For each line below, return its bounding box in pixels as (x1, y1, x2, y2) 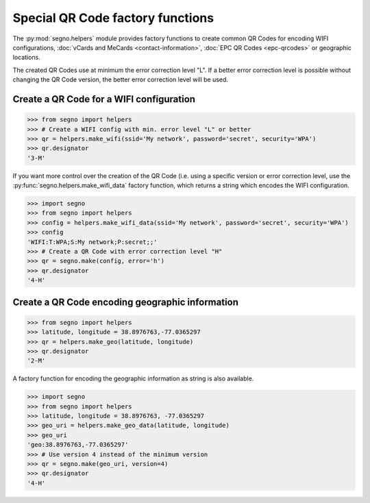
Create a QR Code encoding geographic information (12, 296, 239, 308)
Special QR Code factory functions (12, 10, 214, 25)
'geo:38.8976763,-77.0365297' (27, 441, 129, 449)
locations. (12, 53, 40, 62)
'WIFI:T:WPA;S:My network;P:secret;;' (27, 238, 158, 246)
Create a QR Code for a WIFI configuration (12, 93, 195, 105)
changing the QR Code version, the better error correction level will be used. (12, 75, 229, 84)
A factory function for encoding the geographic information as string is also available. (12, 374, 254, 383)
